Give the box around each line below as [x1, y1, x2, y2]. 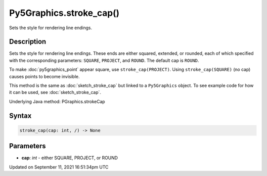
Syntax [9, 111, 32, 120]
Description [9, 38, 46, 46]
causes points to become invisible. [9, 73, 80, 79]
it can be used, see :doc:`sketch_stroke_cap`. [9, 89, 101, 95]
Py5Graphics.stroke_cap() [9, 7, 120, 18]
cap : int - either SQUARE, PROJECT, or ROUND [21, 155, 118, 161]
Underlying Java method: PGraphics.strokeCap [9, 98, 105, 104]
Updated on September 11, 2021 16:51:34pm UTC [9, 164, 109, 170]
